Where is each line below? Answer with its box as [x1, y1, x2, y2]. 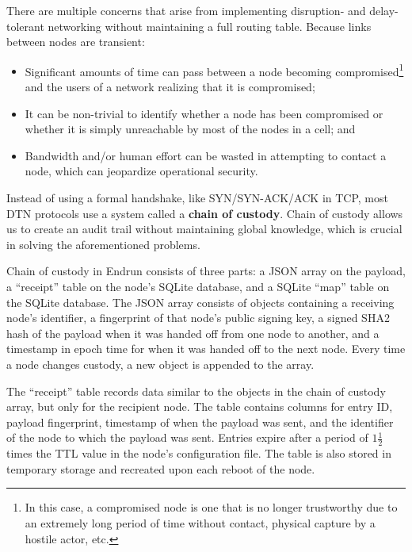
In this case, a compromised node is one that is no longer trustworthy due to [25, 499, 398, 516]
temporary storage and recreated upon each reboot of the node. [6, 460, 315, 477]
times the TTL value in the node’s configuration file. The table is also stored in [6, 445, 391, 462]
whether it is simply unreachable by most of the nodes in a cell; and [25, 121, 356, 137]
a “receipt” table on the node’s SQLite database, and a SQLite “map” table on [6, 278, 390, 294]
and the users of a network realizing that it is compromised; [25, 79, 315, 95]
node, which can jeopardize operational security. [25, 163, 258, 179]
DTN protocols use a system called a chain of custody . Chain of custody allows [6, 205, 403, 221]
